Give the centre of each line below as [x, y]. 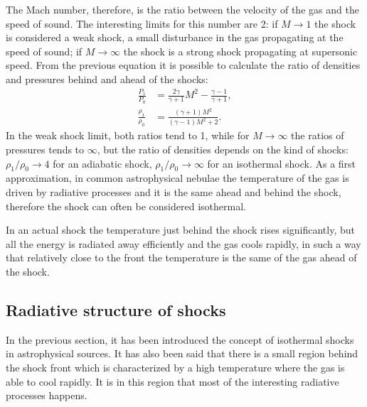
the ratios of [318, 135]
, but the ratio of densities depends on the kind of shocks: [223, 150]
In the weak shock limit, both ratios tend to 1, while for [128, 135]
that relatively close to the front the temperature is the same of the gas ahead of [181, 257]
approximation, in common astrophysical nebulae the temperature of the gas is [177, 178]
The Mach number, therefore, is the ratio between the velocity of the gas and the [182, 9]
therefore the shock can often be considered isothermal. [126, 206]
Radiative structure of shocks [116, 309]
